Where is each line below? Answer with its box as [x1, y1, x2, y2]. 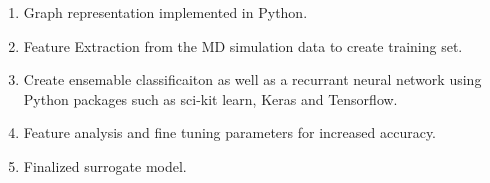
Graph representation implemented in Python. [23, 2, 308, 22]
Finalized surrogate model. [23, 155, 187, 176]
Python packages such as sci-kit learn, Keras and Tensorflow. [23, 88, 398, 109]
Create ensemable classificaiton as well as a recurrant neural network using [23, 69, 482, 90]
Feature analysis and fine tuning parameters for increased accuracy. [23, 122, 436, 143]
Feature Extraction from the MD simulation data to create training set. [23, 35, 463, 56]
